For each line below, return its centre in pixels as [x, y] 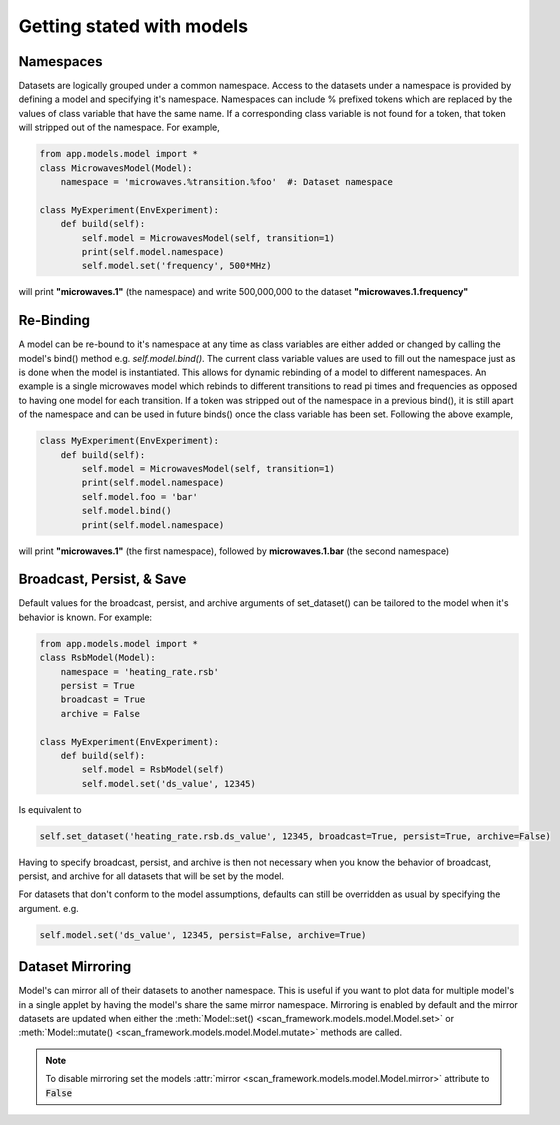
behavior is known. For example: [85, 617]
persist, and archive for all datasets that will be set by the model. [151, 876]
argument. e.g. [48, 908]
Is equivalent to [50, 809]
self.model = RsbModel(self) [153, 769]
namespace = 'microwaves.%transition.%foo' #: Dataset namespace [227, 181]
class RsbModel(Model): [98, 658]
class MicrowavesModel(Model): [116, 168]
